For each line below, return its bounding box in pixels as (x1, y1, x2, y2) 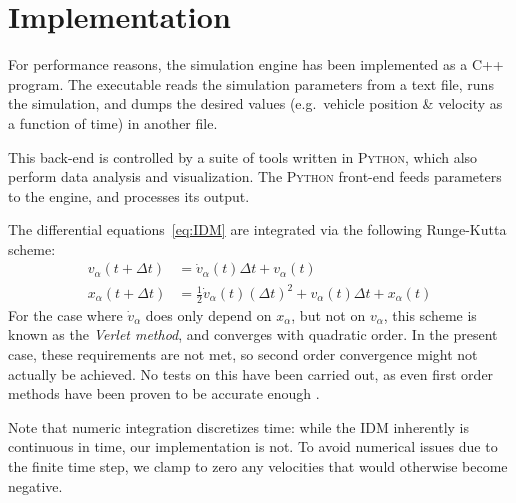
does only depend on (145, 304, 272, 325)
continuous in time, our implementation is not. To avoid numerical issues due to (8, 436, 498, 457)
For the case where (8, 304, 123, 325)
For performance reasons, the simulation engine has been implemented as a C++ (8, 54, 504, 75)
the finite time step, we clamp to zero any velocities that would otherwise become (8, 456, 508, 477)
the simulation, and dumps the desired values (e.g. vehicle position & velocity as (8, 93, 503, 114)
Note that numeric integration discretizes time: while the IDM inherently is (8, 416, 470, 437)
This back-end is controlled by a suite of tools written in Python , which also (8, 146, 478, 167)
